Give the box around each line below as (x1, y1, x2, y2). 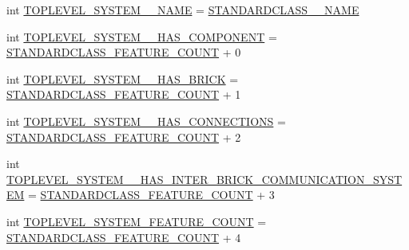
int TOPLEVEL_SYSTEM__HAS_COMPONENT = (6, 28, 277, 45)
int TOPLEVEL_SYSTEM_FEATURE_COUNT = (6, 213, 267, 229)
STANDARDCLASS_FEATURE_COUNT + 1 (6, 86, 241, 103)
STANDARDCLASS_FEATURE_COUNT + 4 (6, 229, 241, 245)
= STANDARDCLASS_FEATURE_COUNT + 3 (28, 186, 275, 203)
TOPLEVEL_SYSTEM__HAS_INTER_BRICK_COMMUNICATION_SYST (6, 170, 403, 187)
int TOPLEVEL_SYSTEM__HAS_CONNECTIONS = (6, 112, 286, 129)
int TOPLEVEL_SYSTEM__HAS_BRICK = (6, 70, 239, 87)
